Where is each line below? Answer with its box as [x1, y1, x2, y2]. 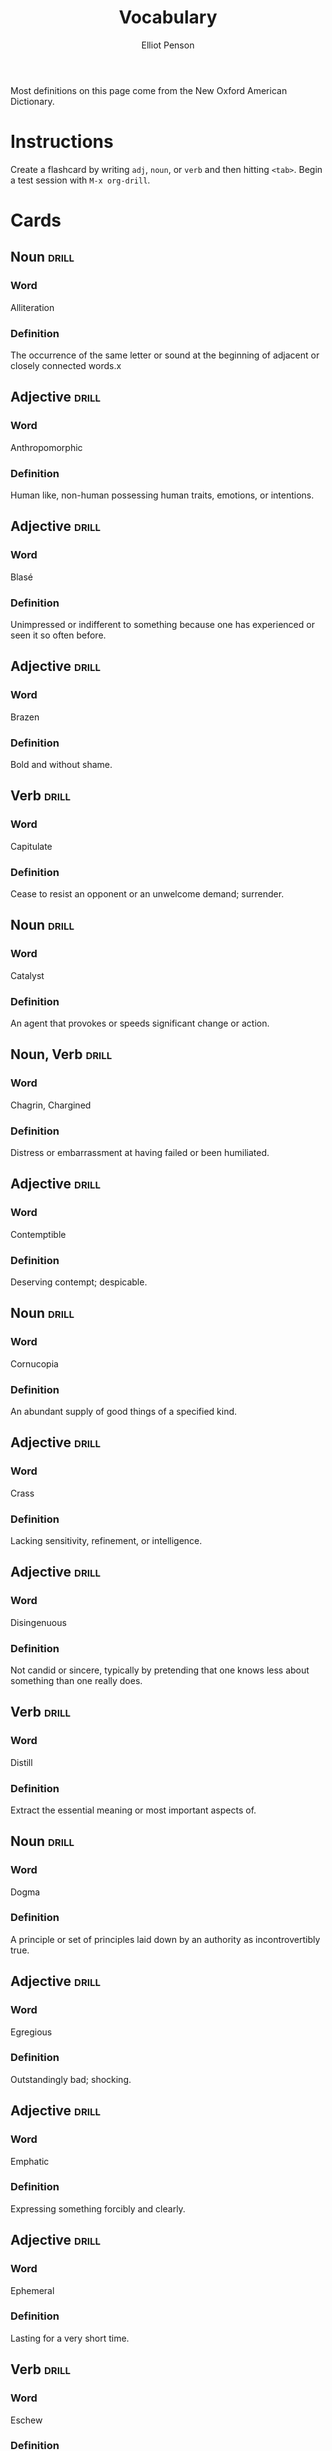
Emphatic [10, 2155, 50, 2167]
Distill [10, 1756, 33, 1768]
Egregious [10, 2026, 53, 2038]
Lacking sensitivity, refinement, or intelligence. [10, 1534, 203, 1546]
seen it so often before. [10, 629, 107, 641]
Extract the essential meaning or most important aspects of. [10, 1804, 257, 1816]
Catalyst [10, 969, 45, 981]
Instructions [10, 131, 114, 153]
